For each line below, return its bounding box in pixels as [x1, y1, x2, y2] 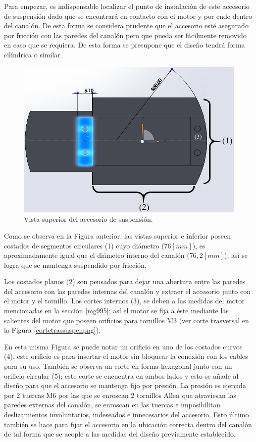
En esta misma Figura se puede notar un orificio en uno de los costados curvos [4, 341, 243, 351]
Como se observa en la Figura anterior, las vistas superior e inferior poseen [4, 230, 231, 241]
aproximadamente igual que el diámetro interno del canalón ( [4, 250, 190, 260]
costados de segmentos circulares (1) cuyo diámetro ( [4, 240, 164, 250]
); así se [224, 250, 248, 260]
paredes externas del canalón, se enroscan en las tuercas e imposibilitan [4, 399, 220, 410]
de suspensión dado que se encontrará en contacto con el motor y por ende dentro [4, 10, 252, 21]
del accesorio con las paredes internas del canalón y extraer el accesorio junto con [4, 286, 251, 296]
